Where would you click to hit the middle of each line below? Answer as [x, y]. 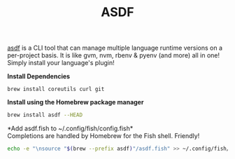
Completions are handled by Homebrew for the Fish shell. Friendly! [104, 136]
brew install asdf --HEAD [45, 115]
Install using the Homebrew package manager [76, 102]
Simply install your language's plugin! [61, 63]
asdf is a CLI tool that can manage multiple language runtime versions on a [115, 48]
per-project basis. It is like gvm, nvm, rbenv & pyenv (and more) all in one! [114, 55]
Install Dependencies [39, 76]
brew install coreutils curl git [56, 89]
